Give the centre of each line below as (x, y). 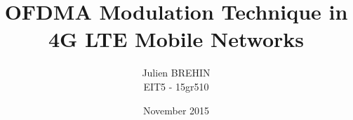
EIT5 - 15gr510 (176, 86)
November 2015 (176, 110)
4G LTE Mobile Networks (176, 39)
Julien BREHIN (176, 73)
